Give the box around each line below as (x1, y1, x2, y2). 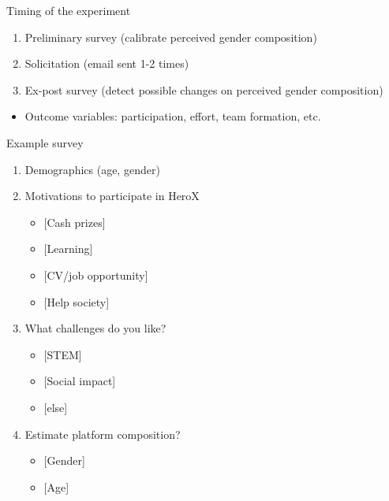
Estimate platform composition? (24, 425, 181, 442)
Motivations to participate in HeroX (24, 187, 200, 204)
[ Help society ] (43, 293, 110, 310)
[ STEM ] (43, 346, 82, 362)
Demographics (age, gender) (24, 161, 160, 177)
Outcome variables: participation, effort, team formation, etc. (24, 108, 321, 124)
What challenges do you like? (24, 320, 166, 336)
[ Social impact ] (43, 373, 116, 389)
